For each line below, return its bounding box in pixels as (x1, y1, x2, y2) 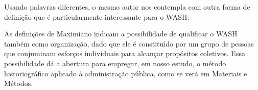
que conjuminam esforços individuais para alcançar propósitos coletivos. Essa (4, 48, 245, 59)
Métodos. (4, 78, 33, 88)
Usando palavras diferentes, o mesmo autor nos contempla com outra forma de (4, 2, 250, 12)
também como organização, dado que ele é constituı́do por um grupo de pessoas (4, 38, 254, 49)
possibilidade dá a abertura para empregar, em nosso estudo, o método (4, 58, 226, 68)
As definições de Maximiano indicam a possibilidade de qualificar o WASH (4, 28, 238, 39)
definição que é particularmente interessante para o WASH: (4, 11, 190, 22)
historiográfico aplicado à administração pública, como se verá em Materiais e (4, 68, 247, 78)
